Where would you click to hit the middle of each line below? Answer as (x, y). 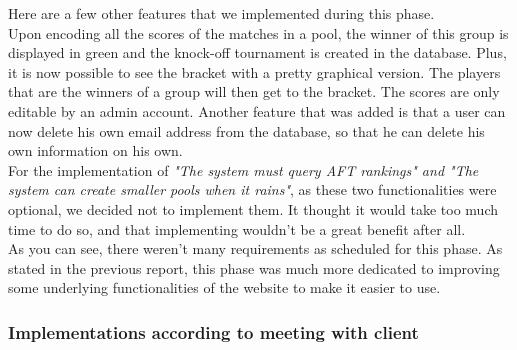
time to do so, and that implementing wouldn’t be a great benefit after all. (237, 228)
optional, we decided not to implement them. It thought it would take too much (253, 208)
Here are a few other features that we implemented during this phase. (221, 13)
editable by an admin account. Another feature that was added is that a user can (257, 110)
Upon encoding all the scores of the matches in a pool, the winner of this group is (258, 32)
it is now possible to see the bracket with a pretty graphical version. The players (254, 71)
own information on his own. (95, 150)
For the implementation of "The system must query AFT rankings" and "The (243, 169)
